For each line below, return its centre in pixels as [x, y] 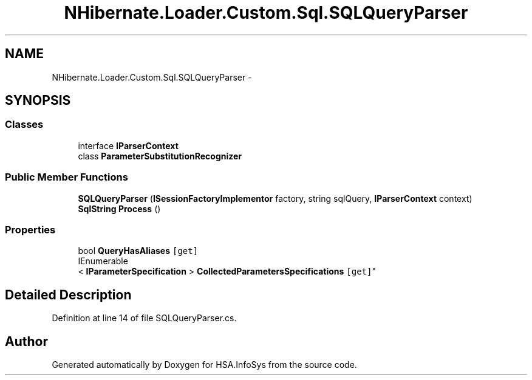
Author [26, 341]
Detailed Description [68, 295]
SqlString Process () [119, 208]
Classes [24, 125]
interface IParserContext [128, 145]
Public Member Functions [66, 177]
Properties [30, 229]
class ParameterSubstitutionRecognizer [160, 156]
